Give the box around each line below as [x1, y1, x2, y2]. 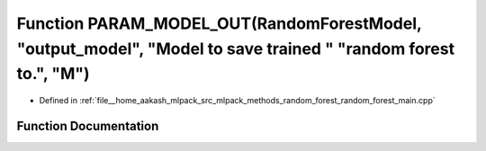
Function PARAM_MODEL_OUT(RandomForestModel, [16, 13, 422, 33]
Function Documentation [16, 118, 159, 134]
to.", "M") [16, 64, 90, 84]
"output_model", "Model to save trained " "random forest [16, 39, 454, 58]
